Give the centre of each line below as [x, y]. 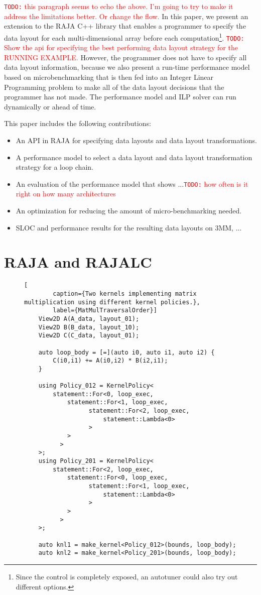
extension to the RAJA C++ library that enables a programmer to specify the [125, 26]
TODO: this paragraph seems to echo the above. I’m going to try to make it [119, 6]
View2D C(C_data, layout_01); [89, 336]
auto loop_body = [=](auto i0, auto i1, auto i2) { [126, 352]
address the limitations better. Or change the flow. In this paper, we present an [126, 16]
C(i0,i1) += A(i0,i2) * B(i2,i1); [110, 361]
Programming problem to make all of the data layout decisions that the [114, 87]
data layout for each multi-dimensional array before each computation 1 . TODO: [124, 37]
